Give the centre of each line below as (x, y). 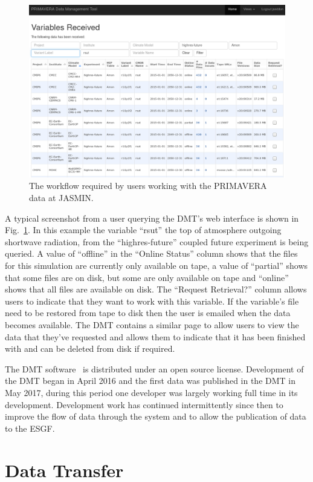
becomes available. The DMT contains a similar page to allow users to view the (152, 325)
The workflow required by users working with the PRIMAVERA (148, 186)
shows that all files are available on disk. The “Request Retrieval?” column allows (156, 289)
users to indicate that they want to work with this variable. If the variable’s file (152, 301)
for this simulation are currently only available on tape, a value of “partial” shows (156, 266)
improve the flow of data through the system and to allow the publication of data (156, 416)
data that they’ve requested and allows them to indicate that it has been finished (155, 336)
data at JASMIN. (61, 198)
